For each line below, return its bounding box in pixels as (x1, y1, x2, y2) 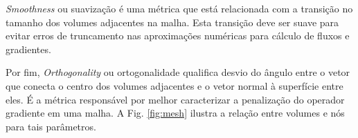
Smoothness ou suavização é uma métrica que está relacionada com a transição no (6, 1, 353, 15)
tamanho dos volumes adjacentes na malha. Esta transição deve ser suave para (6, 14, 339, 29)
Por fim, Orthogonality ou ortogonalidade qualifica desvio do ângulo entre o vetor (6, 65, 350, 79)
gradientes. (6, 41, 51, 56)
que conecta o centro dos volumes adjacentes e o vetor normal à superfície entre (6, 78, 343, 92)
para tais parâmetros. (6, 119, 96, 133)
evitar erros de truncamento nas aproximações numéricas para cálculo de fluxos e (6, 28, 350, 43)
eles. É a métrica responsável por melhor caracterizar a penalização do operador (6, 92, 345, 106)
